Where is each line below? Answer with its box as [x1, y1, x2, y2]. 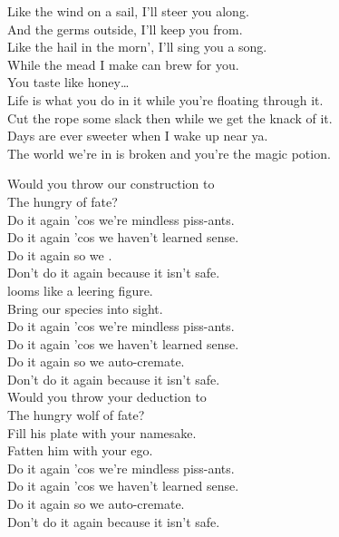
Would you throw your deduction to [7, 387, 207, 406]
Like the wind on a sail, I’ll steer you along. [7, 2, 249, 20]
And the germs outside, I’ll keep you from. [7, 19, 243, 38]
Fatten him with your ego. [7, 441, 153, 460]
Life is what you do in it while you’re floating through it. [7, 90, 324, 109]
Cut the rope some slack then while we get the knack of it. [7, 108, 333, 127]
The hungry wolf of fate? [7, 405, 145, 425]
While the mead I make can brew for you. [7, 54, 239, 73]
